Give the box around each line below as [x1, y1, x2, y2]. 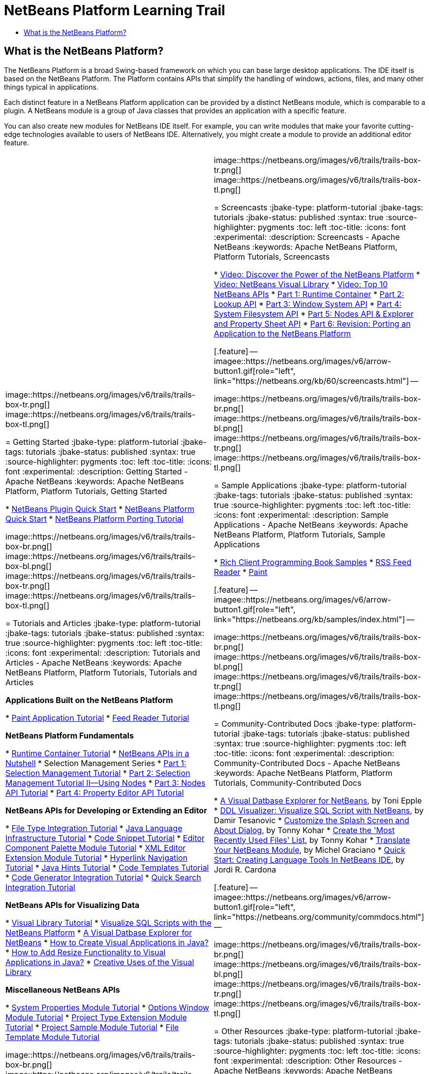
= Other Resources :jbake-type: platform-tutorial [214, 1026, 393, 1036]
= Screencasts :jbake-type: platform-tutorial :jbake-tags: [214, 202, 423, 212]
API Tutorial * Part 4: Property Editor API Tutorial [5, 787, 184, 798]
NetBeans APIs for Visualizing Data [5, 900, 140, 910]
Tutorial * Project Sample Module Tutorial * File [5, 1022, 179, 1032]
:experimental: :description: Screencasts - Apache [214, 232, 400, 242]
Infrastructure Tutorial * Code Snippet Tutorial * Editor [5, 833, 205, 843]
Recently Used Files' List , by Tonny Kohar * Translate [214, 835, 410, 845]
